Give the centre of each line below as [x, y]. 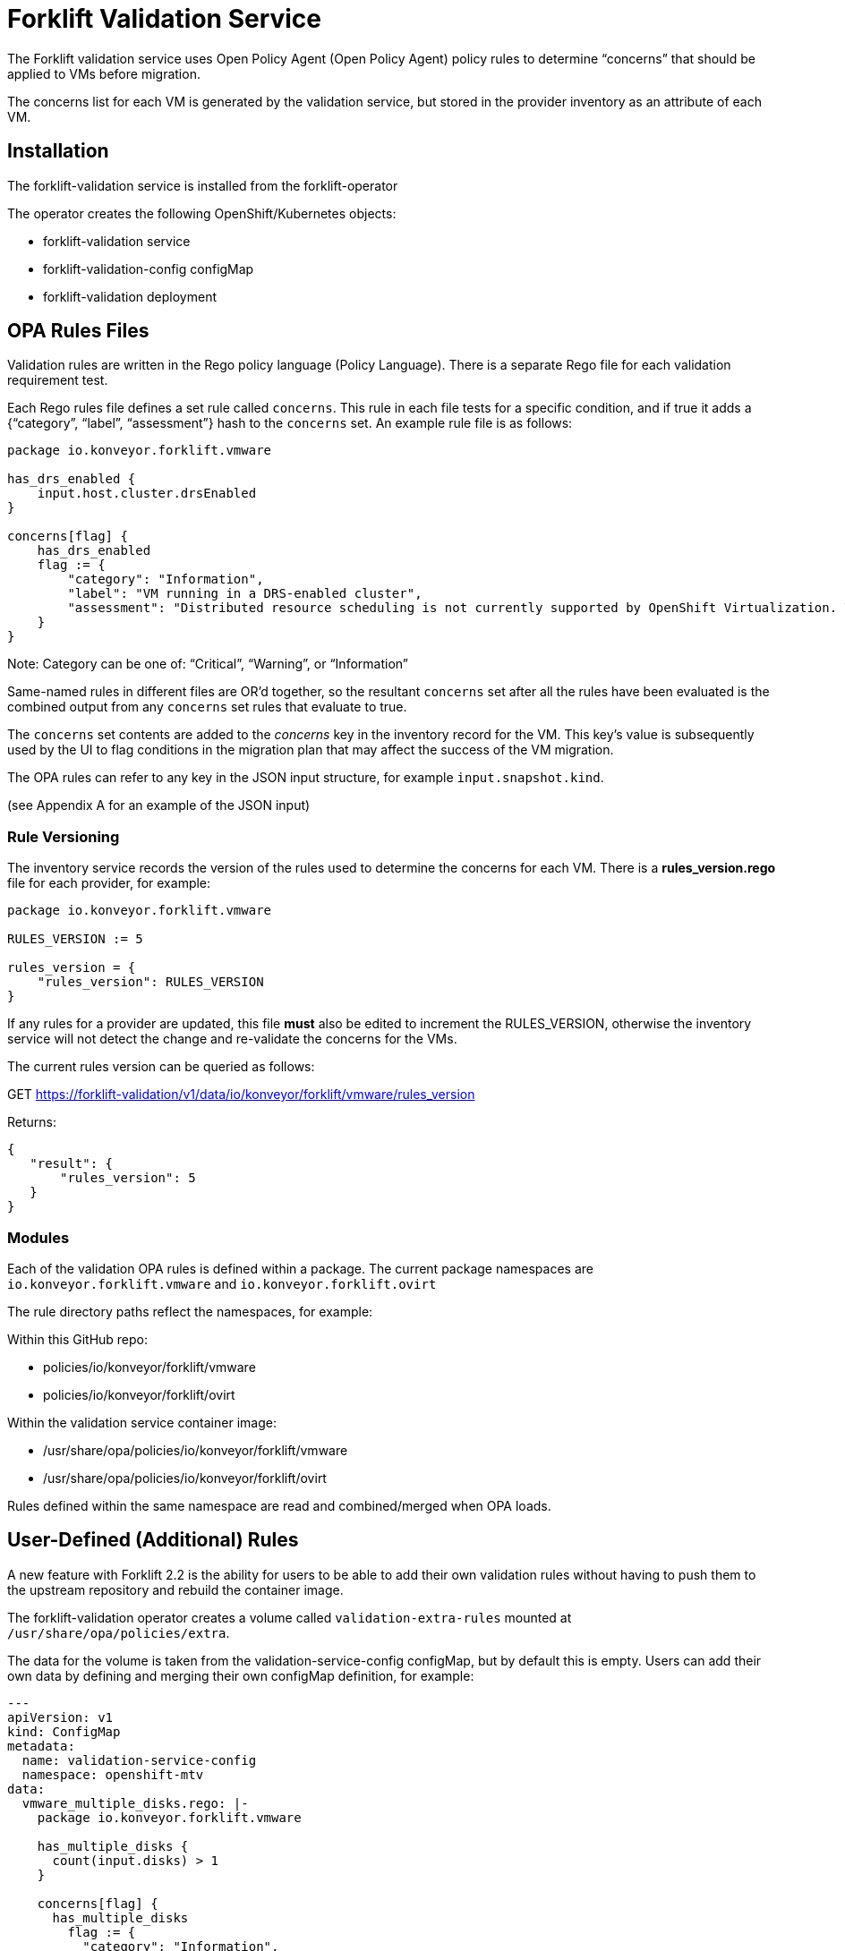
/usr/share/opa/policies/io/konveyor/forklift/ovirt [185, 1478]
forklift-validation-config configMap [149, 268]
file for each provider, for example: [109, 883]
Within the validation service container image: [142, 1422]
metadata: [41, 1746]
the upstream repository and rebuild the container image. [175, 1589]
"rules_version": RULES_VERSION [150, 982]
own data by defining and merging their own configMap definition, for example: [241, 1675]
